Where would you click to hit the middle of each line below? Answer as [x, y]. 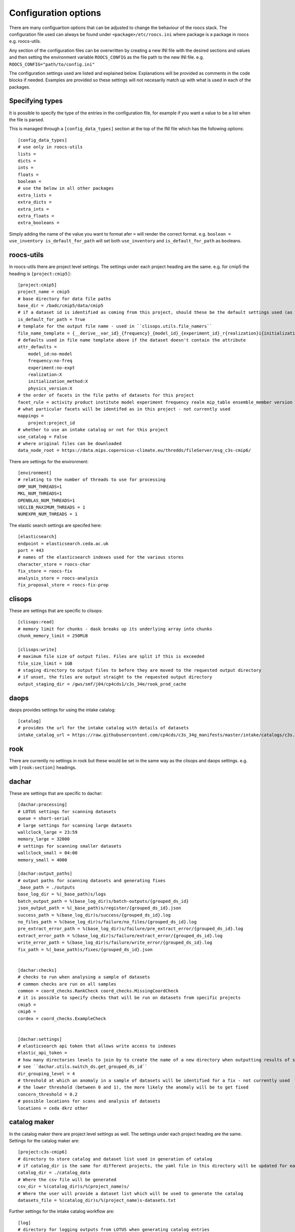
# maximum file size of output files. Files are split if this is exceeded [111, 656]
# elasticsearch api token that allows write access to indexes [97, 1046]
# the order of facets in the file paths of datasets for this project [106, 395]
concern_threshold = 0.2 [48, 1094]
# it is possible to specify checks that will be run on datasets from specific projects [129, 998]
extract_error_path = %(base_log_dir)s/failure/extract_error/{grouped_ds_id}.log [120, 936]
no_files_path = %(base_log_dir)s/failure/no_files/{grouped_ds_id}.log [107, 922]
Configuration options [55, 13]
